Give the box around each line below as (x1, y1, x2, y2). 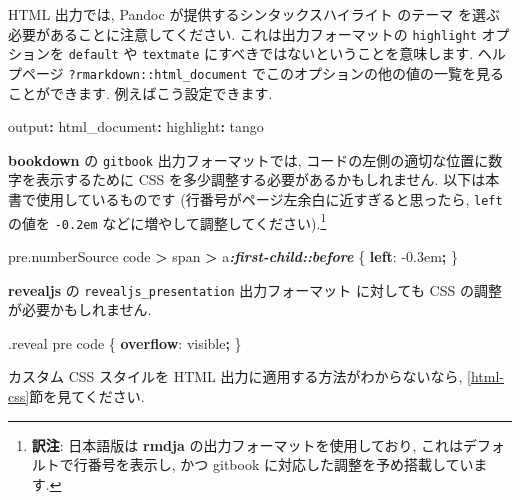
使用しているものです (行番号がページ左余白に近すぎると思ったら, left (35, 189, 503, 209)
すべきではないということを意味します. (218, 43, 474, 64)
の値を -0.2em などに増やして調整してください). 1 (8, 209, 327, 233)
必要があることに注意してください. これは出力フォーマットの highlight (8, 23, 477, 44)
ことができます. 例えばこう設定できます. (8, 82, 273, 103)
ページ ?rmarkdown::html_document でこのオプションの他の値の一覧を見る (21, 62, 505, 83)
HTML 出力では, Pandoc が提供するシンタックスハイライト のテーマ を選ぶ (8, 4, 501, 24)
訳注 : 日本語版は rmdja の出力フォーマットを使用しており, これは (31, 434, 464, 455)
